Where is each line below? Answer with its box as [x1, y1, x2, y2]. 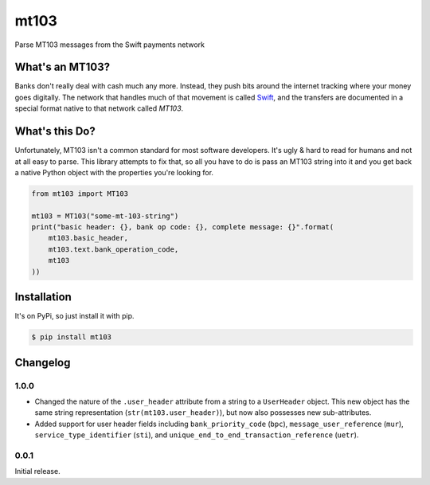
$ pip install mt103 [31, 333, 111, 342]
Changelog [14, 355, 71, 370]
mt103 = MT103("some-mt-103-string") [31, 211, 179, 221]
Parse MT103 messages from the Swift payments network [14, 40, 205, 49]
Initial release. [14, 467, 61, 476]
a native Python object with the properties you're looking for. [14, 167, 214, 177]
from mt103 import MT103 [31, 189, 129, 198]
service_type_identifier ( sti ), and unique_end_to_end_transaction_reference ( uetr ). [34, 430, 359, 440]
